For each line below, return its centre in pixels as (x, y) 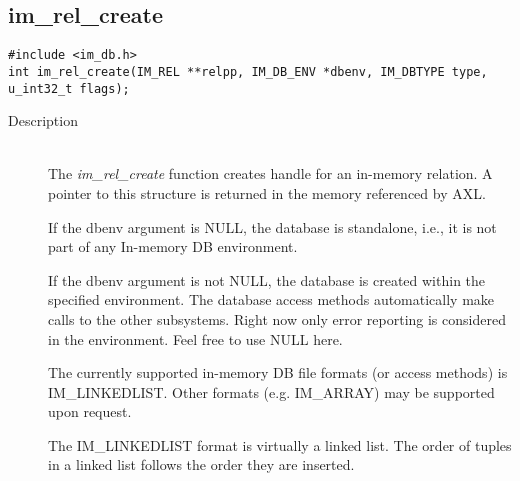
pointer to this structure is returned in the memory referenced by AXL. (267, 192)
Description (43, 120)
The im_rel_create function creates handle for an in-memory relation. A (270, 173)
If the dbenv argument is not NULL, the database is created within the (267, 279)
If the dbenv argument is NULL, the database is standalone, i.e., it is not (272, 226)
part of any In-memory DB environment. (173, 246)
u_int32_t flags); (69, 88)
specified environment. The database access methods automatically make (271, 299)
